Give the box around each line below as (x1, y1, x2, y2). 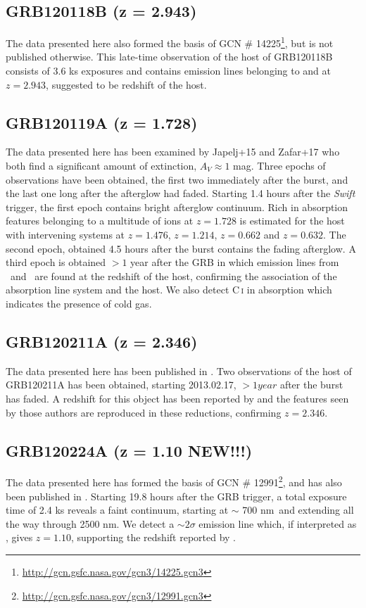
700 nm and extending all (242, 502, 354, 517)
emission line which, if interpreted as (198, 516, 357, 531)
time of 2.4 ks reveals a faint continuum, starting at (6, 502, 229, 517)
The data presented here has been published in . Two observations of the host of (6, 363, 352, 378)
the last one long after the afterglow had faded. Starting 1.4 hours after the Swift (6, 186, 355, 201)
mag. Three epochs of (233, 158, 326, 173)
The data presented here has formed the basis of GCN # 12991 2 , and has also (6, 473, 342, 489)
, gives (6, 530, 33, 545)
